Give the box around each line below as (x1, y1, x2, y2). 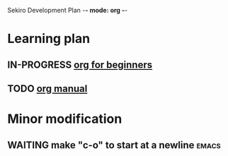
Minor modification (7, 111, 122, 127)
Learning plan (7, 31, 91, 47)
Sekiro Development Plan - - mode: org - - (7, 6, 128, 14)
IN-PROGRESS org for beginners (7, 59, 153, 71)
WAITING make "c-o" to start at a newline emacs (7, 139, 221, 151)
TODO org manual (7, 83, 88, 95)
